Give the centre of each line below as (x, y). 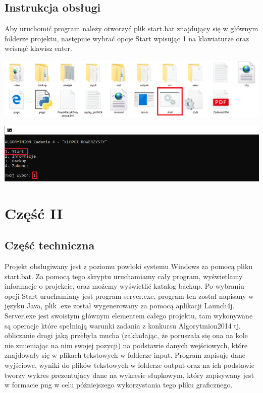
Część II (34, 213)
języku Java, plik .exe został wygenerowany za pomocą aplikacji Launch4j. (120, 306)
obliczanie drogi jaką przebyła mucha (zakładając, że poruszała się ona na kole (126, 335)
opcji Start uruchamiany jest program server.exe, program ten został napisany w (129, 296)
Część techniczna (50, 245)
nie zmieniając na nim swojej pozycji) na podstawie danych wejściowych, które (126, 345)
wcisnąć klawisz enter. (38, 48)
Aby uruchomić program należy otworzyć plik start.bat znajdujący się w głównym (131, 28)
